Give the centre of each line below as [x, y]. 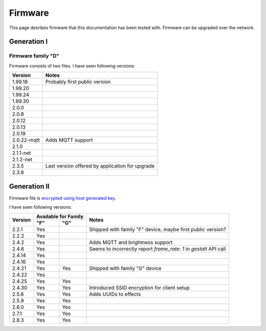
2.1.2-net [22, 159]
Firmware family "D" [34, 56]
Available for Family [60, 217]
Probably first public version [78, 82]
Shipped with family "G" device [125, 268]
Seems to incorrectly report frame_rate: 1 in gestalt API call [157, 249]
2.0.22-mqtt [26, 140]
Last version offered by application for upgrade [100, 166]
